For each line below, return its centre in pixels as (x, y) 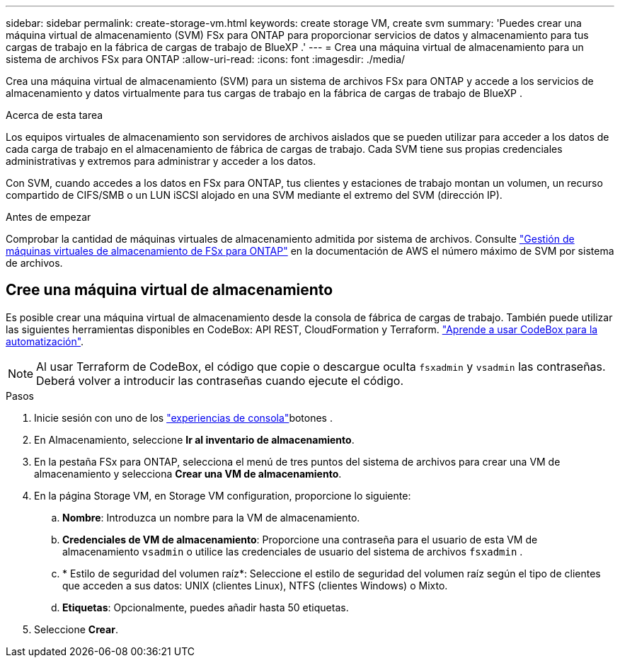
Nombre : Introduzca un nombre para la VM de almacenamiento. (211, 517)
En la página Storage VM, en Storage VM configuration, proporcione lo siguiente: (223, 495)
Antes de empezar (48, 217)
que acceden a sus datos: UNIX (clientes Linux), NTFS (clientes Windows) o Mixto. (255, 585)
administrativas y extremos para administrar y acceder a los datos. (161, 161)
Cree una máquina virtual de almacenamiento (170, 290)
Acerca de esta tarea (54, 115)
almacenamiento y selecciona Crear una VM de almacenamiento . (188, 473)
